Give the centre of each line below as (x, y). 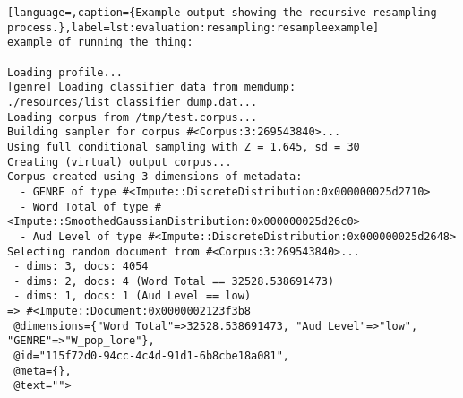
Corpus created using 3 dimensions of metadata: (155, 177)
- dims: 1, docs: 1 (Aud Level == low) (133, 296)
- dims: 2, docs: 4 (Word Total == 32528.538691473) (174, 281)
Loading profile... (65, 72)
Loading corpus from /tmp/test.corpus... (133, 117)
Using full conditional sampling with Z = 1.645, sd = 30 (184, 147)
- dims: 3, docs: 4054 (81, 267)
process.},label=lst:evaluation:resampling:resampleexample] (193, 27)
